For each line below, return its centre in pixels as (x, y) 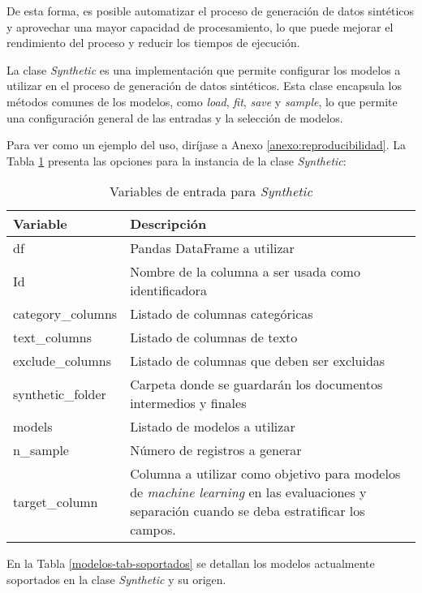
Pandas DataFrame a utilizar (212, 248)
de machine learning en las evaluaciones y (248, 492)
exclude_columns (62, 361)
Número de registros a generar (216, 450)
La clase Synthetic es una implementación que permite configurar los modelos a (204, 69)
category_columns (65, 314)
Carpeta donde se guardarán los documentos (256, 385)
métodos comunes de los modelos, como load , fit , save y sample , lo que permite (202, 101)
